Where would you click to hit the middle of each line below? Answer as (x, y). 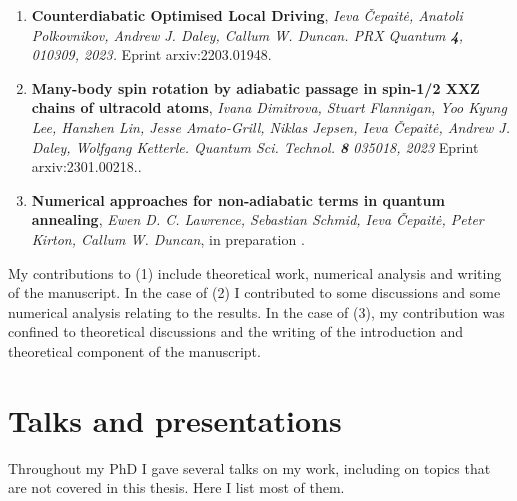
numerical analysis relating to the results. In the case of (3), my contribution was (256, 311)
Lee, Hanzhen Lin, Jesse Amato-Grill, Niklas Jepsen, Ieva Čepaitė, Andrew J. (271, 126)
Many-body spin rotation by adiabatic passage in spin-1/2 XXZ (255, 87)
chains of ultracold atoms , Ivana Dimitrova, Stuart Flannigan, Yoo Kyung (269, 107)
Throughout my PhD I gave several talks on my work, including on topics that (249, 467)
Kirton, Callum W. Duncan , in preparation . (168, 238)
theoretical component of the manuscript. (134, 350)
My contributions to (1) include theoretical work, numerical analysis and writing (255, 272)
